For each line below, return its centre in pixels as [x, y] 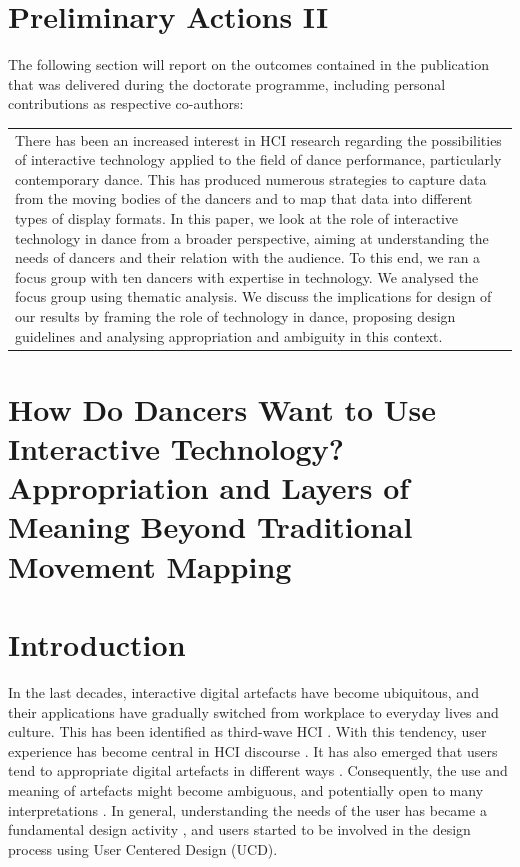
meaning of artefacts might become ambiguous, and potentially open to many [246, 789]
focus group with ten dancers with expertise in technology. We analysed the [247, 276]
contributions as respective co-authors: [126, 103]
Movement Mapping [150, 565]
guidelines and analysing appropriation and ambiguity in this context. [229, 335]
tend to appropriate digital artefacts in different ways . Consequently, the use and [258, 770]
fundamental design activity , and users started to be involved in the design [239, 829]
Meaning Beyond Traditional [210, 526]
